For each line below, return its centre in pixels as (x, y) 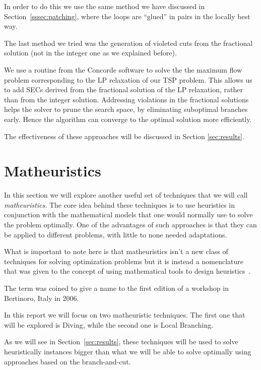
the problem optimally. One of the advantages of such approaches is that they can (130, 225)
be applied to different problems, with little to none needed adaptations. (116, 234)
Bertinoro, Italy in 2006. (42, 298)
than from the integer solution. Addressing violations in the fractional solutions (126, 99)
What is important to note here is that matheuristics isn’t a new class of (116, 251)
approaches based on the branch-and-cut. (68, 361)
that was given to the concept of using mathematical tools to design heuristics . (127, 271)
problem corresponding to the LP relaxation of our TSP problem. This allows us (128, 79)
